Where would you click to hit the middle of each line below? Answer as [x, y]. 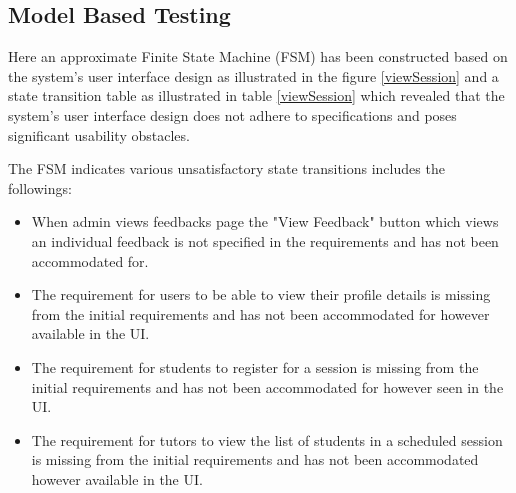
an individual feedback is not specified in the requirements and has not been [265, 240]
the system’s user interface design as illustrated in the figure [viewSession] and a [253, 75]
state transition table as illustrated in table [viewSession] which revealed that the [256, 95]
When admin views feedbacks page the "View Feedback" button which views [265, 221]
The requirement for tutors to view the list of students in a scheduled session [267, 439]
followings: [40, 187]
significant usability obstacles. [99, 134]
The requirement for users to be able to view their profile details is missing [261, 294]
